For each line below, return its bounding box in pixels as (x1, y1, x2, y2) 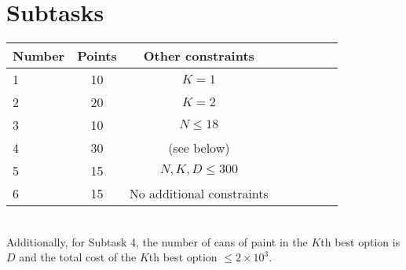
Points (77, 46, 117, 65)
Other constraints (143, 46, 254, 65)
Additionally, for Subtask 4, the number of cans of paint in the (6, 233, 308, 250)
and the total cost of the (19, 249, 137, 265)
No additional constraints (129, 184, 269, 203)
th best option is (320, 233, 401, 250)
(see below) (168, 139, 230, 157)
